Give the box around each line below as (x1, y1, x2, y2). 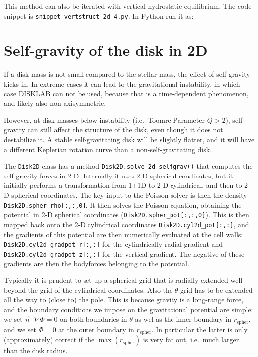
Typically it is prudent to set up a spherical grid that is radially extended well (4, 275, 243, 285)
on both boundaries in (60, 314, 127, 324)
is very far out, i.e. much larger (143, 334, 239, 345)
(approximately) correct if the (4, 334, 95, 345)
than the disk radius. (4, 345, 68, 356)
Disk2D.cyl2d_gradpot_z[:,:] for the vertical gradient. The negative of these (4, 248, 245, 259)
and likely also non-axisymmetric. (4, 98, 106, 108)
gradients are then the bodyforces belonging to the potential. (4, 258, 189, 268)
